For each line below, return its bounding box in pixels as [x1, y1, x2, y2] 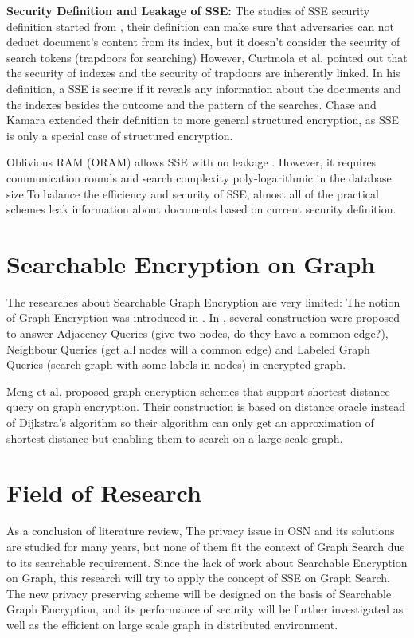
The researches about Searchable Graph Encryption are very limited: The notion [6, 293, 400, 310]
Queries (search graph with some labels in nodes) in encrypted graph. [6, 356, 346, 373]
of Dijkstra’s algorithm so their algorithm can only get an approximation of [6, 414, 374, 430]
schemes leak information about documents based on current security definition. [6, 201, 396, 217]
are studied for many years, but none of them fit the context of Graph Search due [6, 538, 405, 554]
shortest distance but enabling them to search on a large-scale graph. [6, 429, 343, 446]
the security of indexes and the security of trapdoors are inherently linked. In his [6, 65, 400, 81]
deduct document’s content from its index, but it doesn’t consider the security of [6, 33, 400, 50]
